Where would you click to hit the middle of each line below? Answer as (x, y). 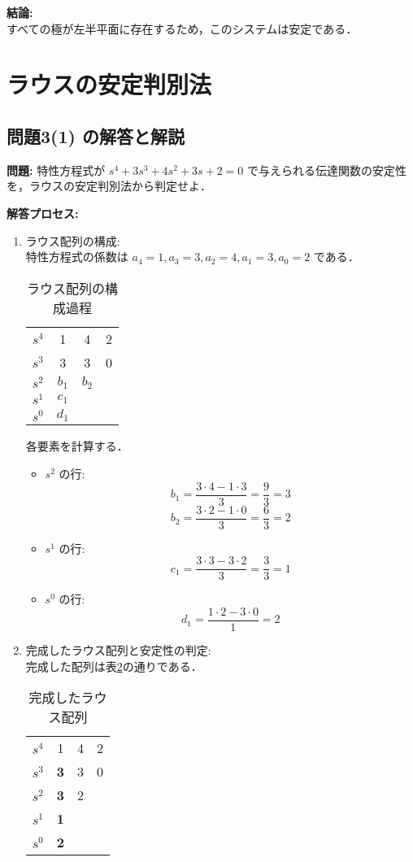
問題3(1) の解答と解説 (96, 135)
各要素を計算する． (77, 446)
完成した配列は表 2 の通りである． (114, 666)
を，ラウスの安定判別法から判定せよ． (109, 186)
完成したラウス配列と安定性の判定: (118, 650)
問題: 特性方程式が (56, 170)
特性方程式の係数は (77, 257)
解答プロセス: (43, 213)
